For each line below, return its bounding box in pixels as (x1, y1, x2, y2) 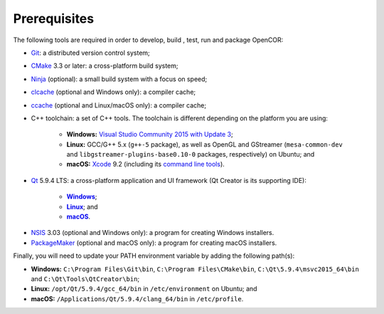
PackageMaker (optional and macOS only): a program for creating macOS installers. (31, 239, 277, 247)
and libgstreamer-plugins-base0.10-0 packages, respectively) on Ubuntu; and (66, 150, 315, 159)
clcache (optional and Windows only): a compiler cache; (31, 88, 196, 96)
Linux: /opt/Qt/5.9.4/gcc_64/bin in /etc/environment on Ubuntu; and (31, 285, 257, 293)
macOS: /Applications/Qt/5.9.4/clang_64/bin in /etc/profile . (31, 294, 244, 303)
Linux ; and (66, 202, 99, 211)
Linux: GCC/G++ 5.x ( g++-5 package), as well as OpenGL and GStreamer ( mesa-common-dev (66, 140, 343, 149)
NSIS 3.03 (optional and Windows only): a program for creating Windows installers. (31, 229, 274, 237)
